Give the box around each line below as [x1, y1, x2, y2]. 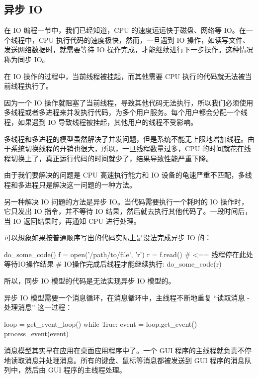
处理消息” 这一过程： [4, 302, 73, 312]
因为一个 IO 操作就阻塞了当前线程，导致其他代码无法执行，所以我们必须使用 [4, 97, 254, 107]
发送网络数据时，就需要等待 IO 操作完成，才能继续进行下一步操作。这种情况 [4, 44, 254, 55]
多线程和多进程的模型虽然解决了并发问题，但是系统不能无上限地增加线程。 [4, 133, 248, 144]
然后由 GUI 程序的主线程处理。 [24, 365, 126, 375]
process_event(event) [4, 328, 69, 339]
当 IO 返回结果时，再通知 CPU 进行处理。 [4, 215, 141, 226]
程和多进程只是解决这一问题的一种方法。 [4, 179, 136, 189]
